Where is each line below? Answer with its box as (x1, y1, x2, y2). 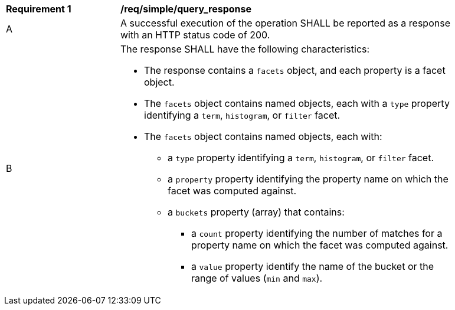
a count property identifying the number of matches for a (191, 227, 443, 239)
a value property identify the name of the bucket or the (191, 260, 434, 272)
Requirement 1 (6, 3, 71, 15)
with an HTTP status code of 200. (120, 29, 270, 41)
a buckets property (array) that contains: (168, 206, 345, 218)
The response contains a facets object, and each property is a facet (144, 64, 446, 76)
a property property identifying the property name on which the (168, 173, 449, 185)
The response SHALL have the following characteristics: (120, 43, 370, 55)
